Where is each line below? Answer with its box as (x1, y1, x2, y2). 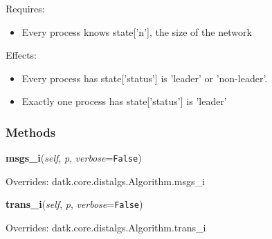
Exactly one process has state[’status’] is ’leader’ (21, 94, 227, 108)
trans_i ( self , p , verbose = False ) (6, 197, 143, 211)
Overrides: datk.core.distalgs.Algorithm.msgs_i (6, 173, 205, 188)
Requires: (6, 1, 45, 15)
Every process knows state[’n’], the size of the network (21, 24, 252, 39)
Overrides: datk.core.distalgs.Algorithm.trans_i (6, 220, 206, 235)
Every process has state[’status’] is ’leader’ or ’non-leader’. (21, 70, 268, 85)
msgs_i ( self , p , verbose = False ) (6, 151, 142, 165)
